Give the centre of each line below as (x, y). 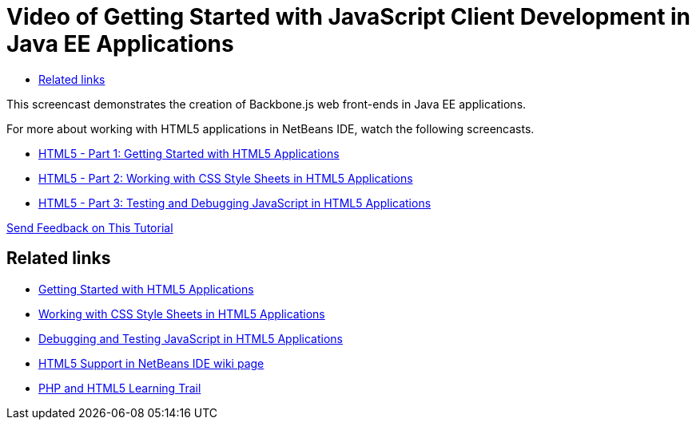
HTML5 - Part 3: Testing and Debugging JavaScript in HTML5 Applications (235, 203)
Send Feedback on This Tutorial (90, 227)
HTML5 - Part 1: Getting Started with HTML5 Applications (189, 153)
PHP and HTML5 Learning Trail (120, 388)
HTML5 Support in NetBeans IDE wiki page (151, 363)
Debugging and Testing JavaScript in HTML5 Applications (191, 338)
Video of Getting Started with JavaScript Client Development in (349, 17)
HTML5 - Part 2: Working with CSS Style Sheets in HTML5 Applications (226, 178)
